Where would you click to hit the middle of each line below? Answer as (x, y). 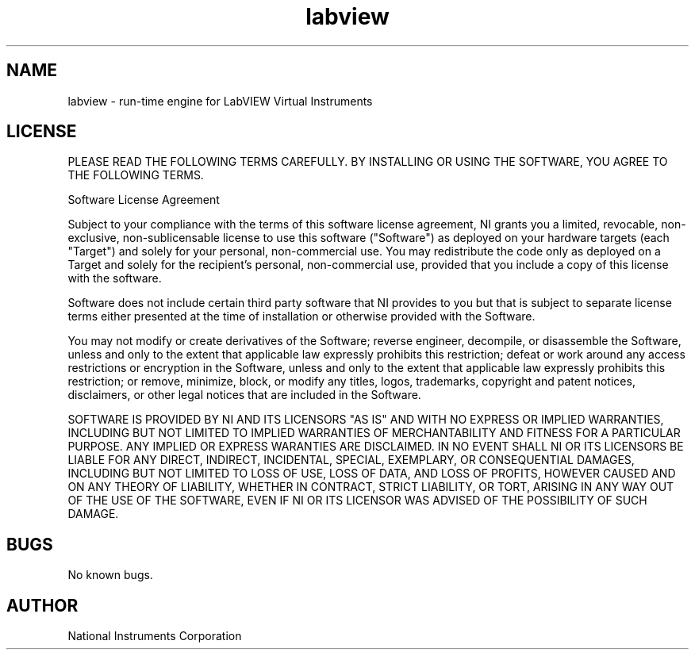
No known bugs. (110, 575)
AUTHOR (42, 605)
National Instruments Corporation (155, 636)
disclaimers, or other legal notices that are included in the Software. (244, 395)
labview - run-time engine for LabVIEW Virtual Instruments (220, 101)
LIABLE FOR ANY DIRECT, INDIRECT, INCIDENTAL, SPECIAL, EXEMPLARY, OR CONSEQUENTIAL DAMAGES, (351, 460)
